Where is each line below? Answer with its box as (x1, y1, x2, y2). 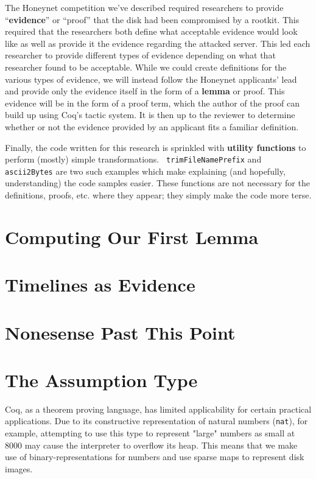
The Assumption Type (5, 367, 198, 392)
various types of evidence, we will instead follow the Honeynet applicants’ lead (5, 72, 297, 85)
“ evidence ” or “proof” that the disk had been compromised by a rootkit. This (5, 13, 300, 26)
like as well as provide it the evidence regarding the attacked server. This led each (5, 37, 311, 49)
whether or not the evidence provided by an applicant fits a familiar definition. (5, 120, 299, 133)
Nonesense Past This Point (5, 320, 236, 344)
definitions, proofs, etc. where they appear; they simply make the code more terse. (5, 189, 312, 201)
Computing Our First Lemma (5, 224, 259, 249)
